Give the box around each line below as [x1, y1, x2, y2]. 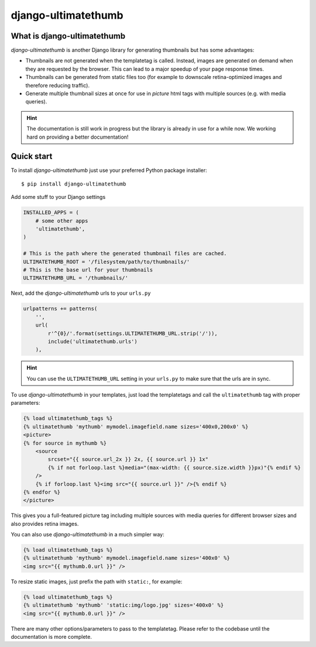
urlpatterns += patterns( [23, 305, 98, 312]
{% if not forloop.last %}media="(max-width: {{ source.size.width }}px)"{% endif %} [47, 464, 301, 471]
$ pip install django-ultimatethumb [21, 180, 126, 187]
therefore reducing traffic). [25, 82, 90, 89]
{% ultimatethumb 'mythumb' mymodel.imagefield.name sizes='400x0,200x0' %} [23, 423, 249, 430]
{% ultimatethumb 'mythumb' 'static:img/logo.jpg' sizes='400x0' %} [23, 602, 224, 608]
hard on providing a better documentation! [26, 133, 129, 140]
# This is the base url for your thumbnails [23, 266, 153, 273]
